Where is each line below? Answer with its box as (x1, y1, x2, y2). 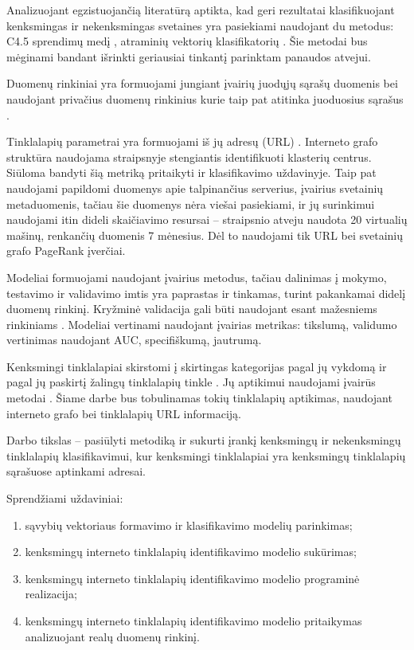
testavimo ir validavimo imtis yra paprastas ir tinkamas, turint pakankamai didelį (6, 284, 406, 301)
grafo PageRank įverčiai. (6, 242, 126, 259)
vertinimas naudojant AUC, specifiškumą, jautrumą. (6, 331, 262, 348)
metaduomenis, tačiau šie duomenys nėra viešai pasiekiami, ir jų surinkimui (6, 195, 375, 212)
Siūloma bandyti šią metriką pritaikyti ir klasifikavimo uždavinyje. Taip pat (6, 164, 377, 181)
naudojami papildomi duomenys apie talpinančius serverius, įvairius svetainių (6, 179, 384, 196)
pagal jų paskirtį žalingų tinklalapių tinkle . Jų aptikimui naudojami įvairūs (6, 374, 376, 390)
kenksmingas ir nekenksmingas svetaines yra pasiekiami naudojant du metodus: (6, 17, 394, 33)
